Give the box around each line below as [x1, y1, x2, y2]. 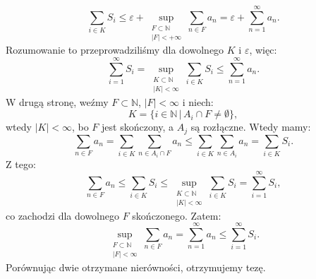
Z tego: [6, 156, 36, 171]
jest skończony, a [102, 119, 174, 134]
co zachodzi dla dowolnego [6, 208, 119, 222]
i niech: [182, 94, 214, 109]
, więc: [249, 42, 277, 57]
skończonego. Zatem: [132, 208, 221, 222]
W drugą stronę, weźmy [6, 94, 109, 109]
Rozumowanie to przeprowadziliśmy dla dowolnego [6, 42, 224, 57]
